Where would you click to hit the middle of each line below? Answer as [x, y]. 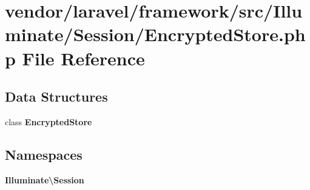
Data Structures [56, 97]
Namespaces [44, 154]
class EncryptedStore [49, 121]
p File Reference [75, 58]
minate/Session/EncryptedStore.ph [155, 34]
